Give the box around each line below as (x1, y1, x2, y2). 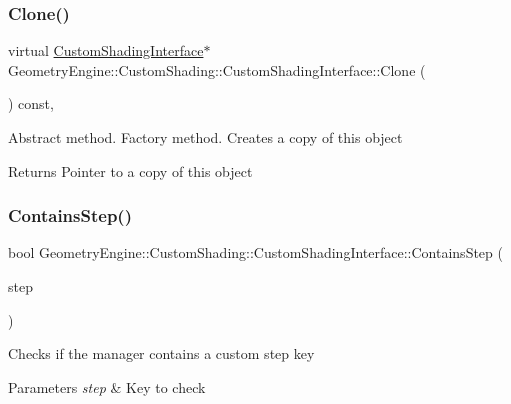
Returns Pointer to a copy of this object (8, 160, 253, 181)
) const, (8, 93, 54, 114)
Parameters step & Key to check (8, 376, 206, 397)
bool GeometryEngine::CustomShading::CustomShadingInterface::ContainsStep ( (8, 242, 503, 263)
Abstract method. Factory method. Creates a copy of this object (8, 127, 403, 147)
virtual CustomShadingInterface (8, 40, 204, 61)
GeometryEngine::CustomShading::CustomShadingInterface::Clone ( (8, 59, 426, 80)
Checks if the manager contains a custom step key (8, 343, 315, 364)
